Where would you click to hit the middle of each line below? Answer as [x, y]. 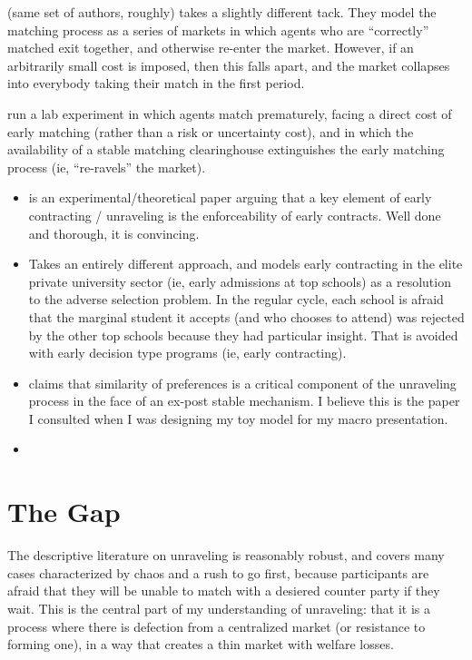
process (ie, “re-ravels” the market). [107, 167]
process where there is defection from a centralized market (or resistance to [216, 626]
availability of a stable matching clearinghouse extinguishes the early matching [226, 149]
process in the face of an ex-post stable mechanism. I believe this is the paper [244, 401]
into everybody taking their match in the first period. [156, 83]
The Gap [64, 512]
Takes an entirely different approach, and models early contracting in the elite [246, 264]
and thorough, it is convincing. [114, 233]
